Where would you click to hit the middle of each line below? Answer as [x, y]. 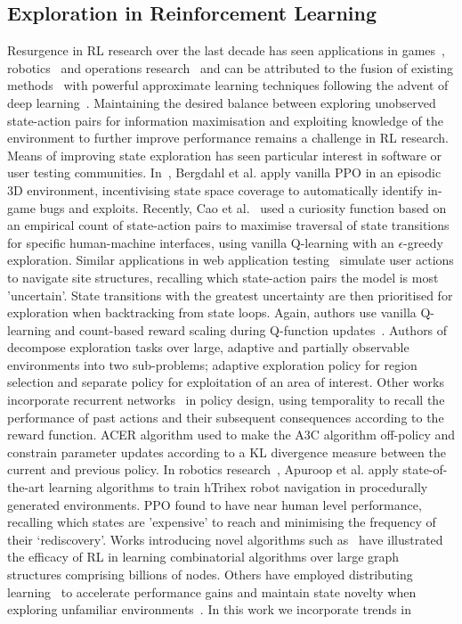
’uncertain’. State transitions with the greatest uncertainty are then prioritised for [230, 295]
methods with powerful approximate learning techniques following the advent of [228, 85]
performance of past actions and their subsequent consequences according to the [226, 417]
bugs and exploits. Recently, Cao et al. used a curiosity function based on [243, 207]
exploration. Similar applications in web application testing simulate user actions [231, 260]
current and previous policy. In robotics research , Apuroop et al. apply [203, 469]
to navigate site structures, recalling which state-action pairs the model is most [223, 277]
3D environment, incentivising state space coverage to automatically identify [215, 189]
